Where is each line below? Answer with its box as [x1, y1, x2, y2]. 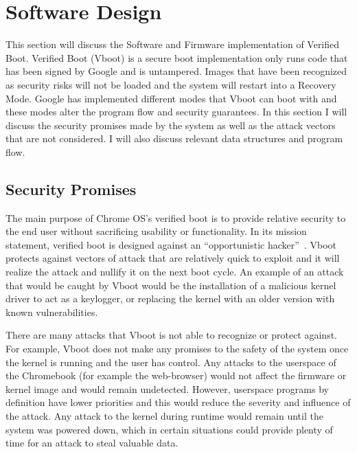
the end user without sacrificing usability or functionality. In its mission [5, 224, 307, 238]
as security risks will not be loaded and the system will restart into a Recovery [5, 77, 336, 91]
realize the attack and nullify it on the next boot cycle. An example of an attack [5, 264, 344, 279]
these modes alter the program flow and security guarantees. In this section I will [5, 104, 347, 119]
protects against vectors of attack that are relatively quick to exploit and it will [5, 251, 340, 265]
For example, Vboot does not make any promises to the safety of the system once [5, 341, 349, 356]
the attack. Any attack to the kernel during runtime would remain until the [5, 408, 323, 422]
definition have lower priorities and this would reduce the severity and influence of [5, 395, 351, 409]
